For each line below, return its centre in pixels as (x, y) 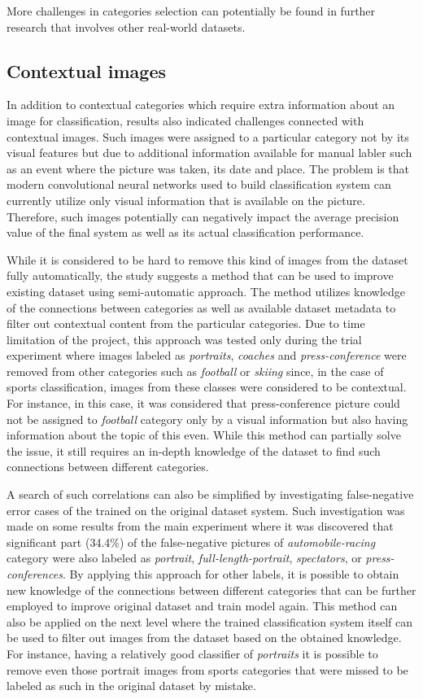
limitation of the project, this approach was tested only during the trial (184, 339)
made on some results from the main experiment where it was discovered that (200, 526)
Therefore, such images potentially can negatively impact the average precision (203, 216)
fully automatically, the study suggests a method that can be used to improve (200, 275)
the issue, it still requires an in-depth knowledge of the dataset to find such (194, 450)
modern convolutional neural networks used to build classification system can (199, 184)
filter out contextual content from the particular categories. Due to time (186, 323)
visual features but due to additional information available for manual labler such (209, 153)
